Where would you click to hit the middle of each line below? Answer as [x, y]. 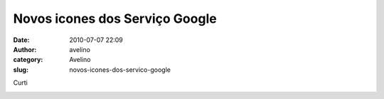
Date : [21, 40]
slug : [21, 69]
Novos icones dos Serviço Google [115, 19]
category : [28, 60]
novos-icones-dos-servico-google [120, 69]
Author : [25, 49]
